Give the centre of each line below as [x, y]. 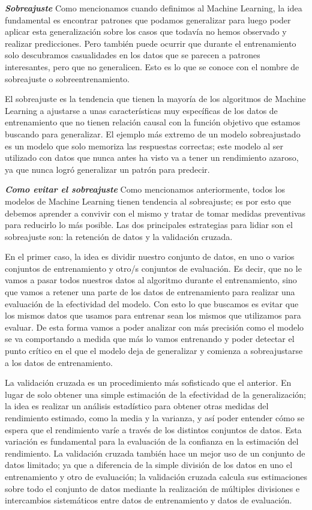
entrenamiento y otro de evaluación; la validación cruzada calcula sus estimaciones [156, 476]
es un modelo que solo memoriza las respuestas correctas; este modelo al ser [144, 145]
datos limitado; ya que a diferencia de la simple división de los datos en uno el [149, 465]
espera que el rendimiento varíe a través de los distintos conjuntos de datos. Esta [153, 429]
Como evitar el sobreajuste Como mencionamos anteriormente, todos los [145, 189]
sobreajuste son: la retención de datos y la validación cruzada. [119, 236]
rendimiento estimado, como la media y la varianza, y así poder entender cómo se [155, 418]
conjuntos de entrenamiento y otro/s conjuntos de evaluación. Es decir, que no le [153, 268]
